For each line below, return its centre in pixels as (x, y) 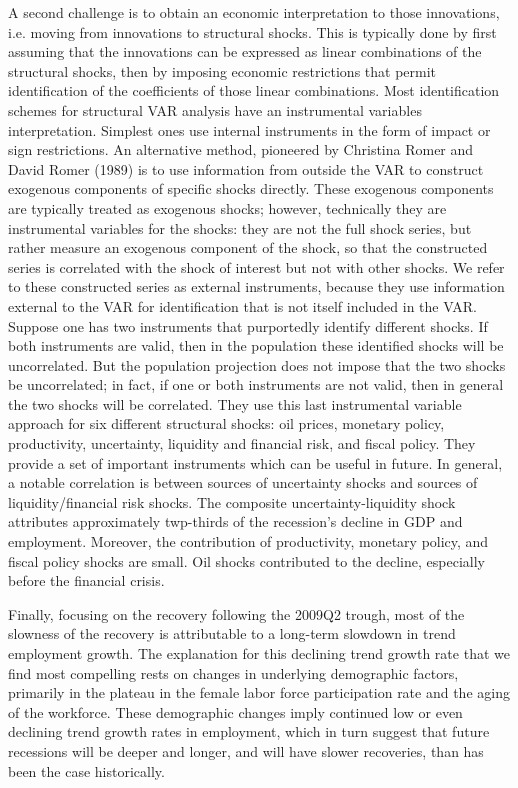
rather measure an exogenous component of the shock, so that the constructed (248, 247)
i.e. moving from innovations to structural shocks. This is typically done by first (252, 31)
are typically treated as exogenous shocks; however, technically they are (227, 207)
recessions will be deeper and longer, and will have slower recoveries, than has (246, 750)
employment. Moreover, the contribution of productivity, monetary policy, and (248, 541)
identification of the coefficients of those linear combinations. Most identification (254, 90)
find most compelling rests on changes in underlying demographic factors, (233, 672)
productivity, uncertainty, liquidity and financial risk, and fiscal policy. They (242, 443)
